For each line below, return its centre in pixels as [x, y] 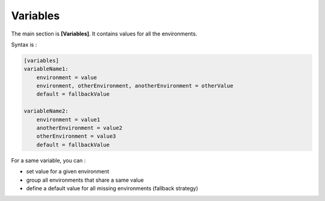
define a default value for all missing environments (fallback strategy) [112, 188]
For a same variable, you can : [48, 160]
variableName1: [46, 69]
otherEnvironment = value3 [76, 136]
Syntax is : [24, 45]
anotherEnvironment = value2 [79, 128]
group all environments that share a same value [85, 180]
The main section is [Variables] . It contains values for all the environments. [104, 34]
